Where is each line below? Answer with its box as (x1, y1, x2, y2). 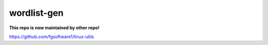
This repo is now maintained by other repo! (9, 25, 100, 31)
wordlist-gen (9, 7, 64, 18)
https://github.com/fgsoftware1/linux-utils (9, 34, 94, 40)
